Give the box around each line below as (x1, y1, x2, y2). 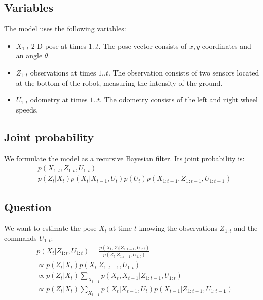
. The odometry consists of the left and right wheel (100, 94, 258, 105)
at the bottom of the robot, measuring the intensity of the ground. (16, 77, 223, 88)
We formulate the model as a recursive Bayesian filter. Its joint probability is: (4, 153, 245, 163)
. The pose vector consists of (98, 40, 187, 51)
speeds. (16, 104, 39, 115)
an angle (16, 50, 43, 61)
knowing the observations (139, 222, 218, 233)
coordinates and (202, 40, 251, 51)
